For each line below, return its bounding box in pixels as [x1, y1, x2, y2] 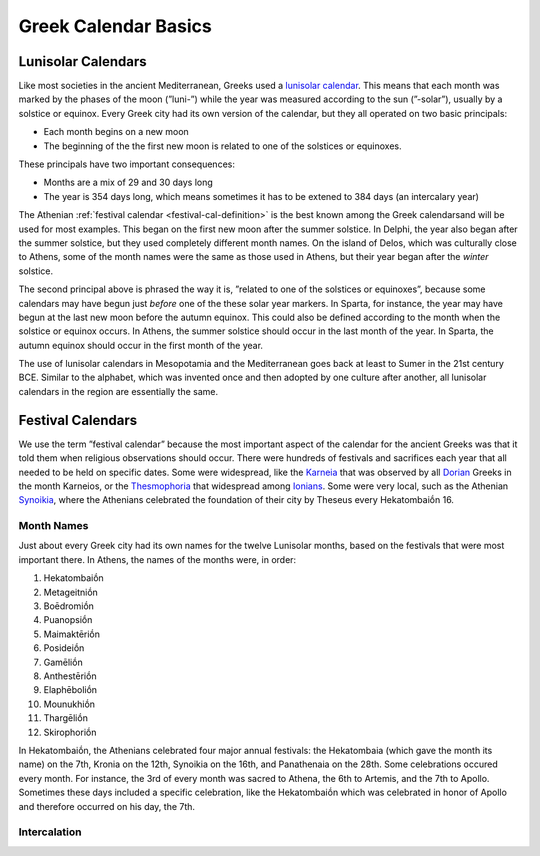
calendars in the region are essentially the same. [18, 385, 219, 397]
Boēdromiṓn [43, 600, 95, 612]
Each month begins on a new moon [43, 126, 189, 138]
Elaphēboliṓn [43, 684, 98, 696]
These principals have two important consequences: [18, 158, 235, 170]
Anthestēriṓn [43, 670, 97, 682]
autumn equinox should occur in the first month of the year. [18, 339, 264, 351]
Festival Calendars [18, 411, 138, 429]
